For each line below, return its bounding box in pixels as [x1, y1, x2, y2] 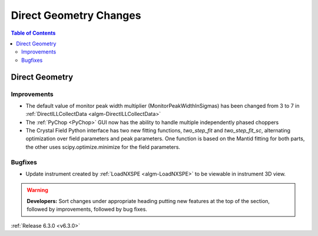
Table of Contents [11, 29, 56, 36]
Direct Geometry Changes [11, 9, 141, 22]
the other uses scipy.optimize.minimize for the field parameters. [25, 143, 181, 150]
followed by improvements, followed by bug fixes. [26, 206, 147, 213]
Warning [26, 187, 48, 194]
